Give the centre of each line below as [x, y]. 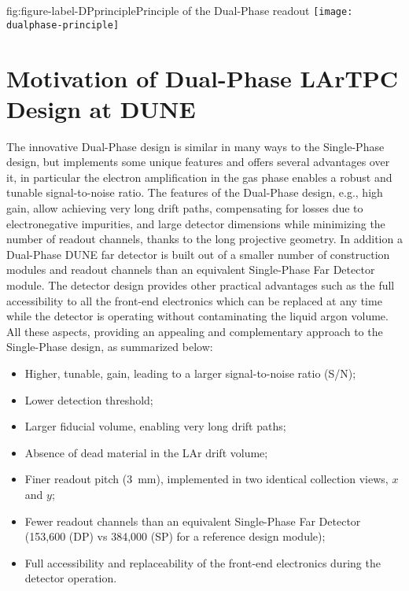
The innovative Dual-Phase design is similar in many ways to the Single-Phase [195, 146]
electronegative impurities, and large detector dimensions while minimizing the [196, 223]
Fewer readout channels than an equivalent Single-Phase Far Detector [193, 521]
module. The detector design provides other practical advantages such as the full [201, 284]
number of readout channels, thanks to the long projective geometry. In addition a [204, 239]
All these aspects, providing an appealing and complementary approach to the [195, 331]
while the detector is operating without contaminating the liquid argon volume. [197, 316]
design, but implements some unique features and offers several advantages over [198, 162]
